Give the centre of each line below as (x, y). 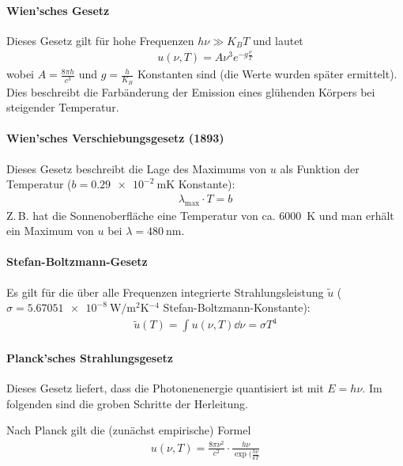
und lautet (278, 40)
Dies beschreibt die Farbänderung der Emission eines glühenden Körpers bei (191, 91)
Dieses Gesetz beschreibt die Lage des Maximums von (137, 168)
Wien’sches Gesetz (58, 10)
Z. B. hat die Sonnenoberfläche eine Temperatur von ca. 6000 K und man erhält (200, 215)
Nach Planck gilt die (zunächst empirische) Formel (129, 430)
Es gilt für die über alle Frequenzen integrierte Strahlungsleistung (165, 292)
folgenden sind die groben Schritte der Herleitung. (127, 403)
